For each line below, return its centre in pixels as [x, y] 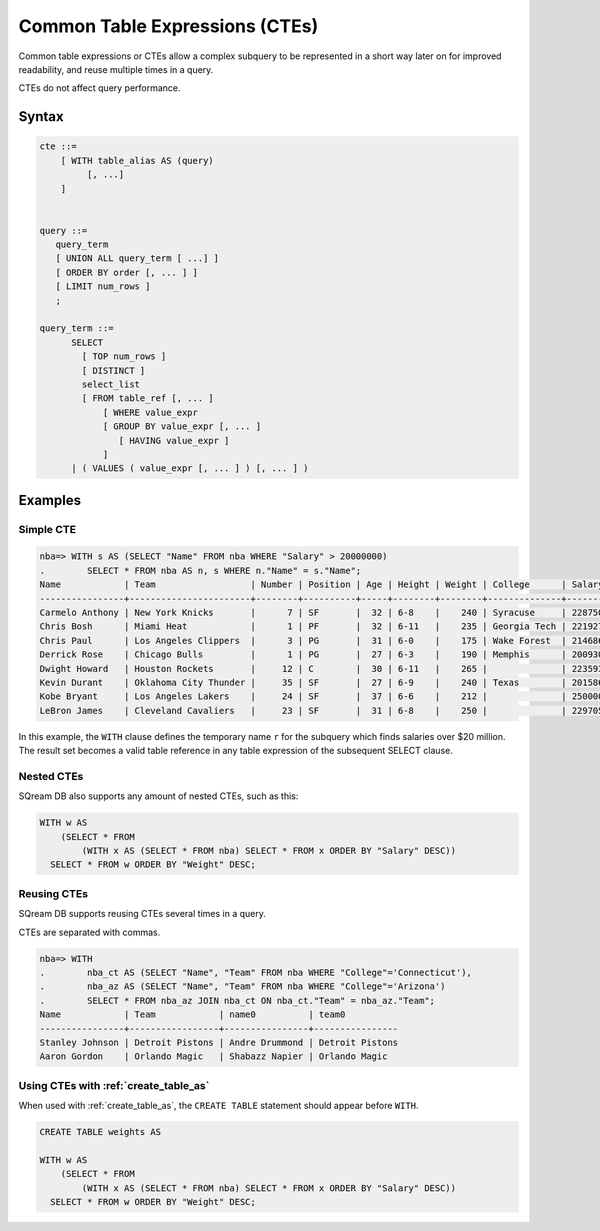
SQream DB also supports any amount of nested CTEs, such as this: [158, 796]
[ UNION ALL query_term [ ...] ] [137, 258]
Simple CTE [47, 529]
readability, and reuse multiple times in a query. [116, 69]
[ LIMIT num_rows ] [103, 286]
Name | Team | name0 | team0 [192, 1014]
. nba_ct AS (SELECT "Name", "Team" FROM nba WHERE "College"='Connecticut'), [255, 972]
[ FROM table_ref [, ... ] [147, 398]
